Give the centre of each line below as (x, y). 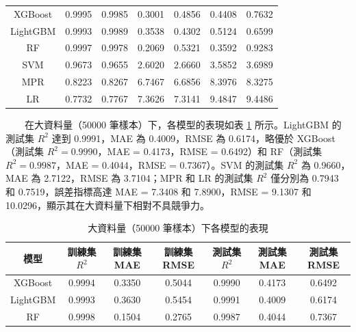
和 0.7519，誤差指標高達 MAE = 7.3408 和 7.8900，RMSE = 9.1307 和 (158, 192)
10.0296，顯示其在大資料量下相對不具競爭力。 (107, 205)
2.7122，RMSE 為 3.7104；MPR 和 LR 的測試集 (149, 178)
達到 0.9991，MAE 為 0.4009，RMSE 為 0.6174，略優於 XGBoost (194, 138)
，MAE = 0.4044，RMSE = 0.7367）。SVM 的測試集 (170, 164)
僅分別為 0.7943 (305, 178)
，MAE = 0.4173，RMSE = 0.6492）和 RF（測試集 (210, 151)
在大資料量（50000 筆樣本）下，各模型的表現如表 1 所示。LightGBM (177, 125)
